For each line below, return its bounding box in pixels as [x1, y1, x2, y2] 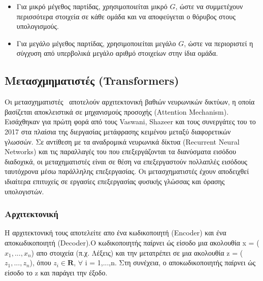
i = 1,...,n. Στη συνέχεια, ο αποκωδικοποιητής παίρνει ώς [85, 257, 255, 268]
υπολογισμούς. [16, 21, 59, 31]
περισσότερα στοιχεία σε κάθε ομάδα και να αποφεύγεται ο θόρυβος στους [16, 11, 236, 21]
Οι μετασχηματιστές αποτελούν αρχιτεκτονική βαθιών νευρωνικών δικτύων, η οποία [5, 96, 255, 107]
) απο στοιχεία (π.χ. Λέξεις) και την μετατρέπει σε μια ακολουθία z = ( [31, 247, 243, 258]
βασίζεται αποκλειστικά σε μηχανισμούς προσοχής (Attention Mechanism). [5, 106, 229, 117]
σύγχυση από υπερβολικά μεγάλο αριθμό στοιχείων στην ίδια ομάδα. [16, 48, 218, 58]
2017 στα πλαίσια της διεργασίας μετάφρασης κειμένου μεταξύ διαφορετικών [5, 126, 231, 136]
